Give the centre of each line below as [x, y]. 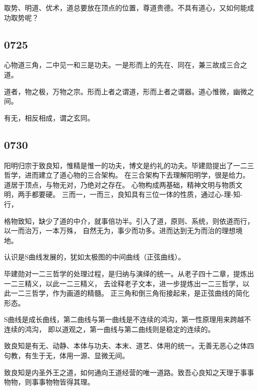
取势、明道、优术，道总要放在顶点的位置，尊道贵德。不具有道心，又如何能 [126, 7]
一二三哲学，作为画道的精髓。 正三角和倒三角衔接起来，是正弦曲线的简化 [130, 293]
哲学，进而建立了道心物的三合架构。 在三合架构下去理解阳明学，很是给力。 [127, 175]
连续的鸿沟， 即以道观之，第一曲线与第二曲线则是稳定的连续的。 [109, 329]
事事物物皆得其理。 [63, 382]
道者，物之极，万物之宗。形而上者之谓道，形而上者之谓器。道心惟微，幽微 [126, 91]
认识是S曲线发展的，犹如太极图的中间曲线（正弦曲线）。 [95, 257]
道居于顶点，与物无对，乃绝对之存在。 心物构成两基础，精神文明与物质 [120, 184]
